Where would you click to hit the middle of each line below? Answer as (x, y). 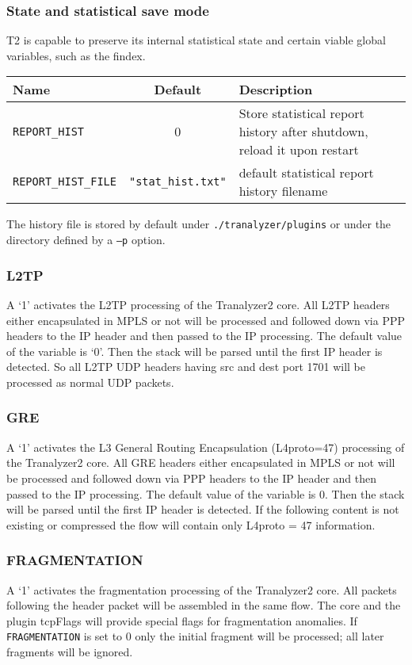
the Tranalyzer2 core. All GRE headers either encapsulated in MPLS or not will (201, 462)
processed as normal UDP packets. (90, 382)
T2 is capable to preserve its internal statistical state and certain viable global (196, 40)
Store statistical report (301, 113)
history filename (283, 191)
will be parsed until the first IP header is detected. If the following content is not (203, 509)
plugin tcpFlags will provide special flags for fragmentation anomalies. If (182, 620)
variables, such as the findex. (76, 55)
